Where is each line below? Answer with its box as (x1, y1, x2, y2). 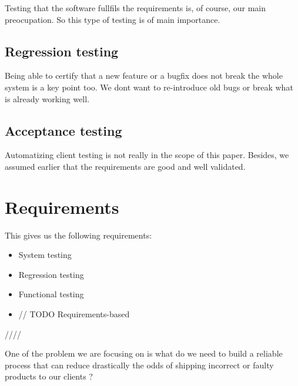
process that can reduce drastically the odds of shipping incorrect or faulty (5, 358, 274, 371)
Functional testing (18, 288, 84, 300)
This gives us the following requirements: (5, 229, 152, 241)
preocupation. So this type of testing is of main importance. (5, 13, 220, 25)
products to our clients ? (5, 370, 93, 382)
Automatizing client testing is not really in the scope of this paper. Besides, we (5, 149, 289, 161)
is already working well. (5, 92, 90, 105)
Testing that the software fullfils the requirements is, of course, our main (5, 2, 266, 14)
